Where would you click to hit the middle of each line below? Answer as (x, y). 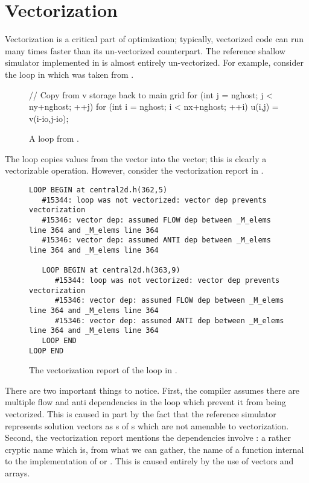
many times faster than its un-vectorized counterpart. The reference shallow (145, 50)
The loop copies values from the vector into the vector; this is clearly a (136, 158)
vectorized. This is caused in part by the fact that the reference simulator (141, 414)
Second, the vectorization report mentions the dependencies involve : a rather (148, 437)
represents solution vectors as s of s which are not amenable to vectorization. (147, 425)
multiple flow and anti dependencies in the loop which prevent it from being (145, 402)
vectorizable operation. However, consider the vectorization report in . (134, 170)
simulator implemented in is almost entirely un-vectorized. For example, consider (154, 62)
